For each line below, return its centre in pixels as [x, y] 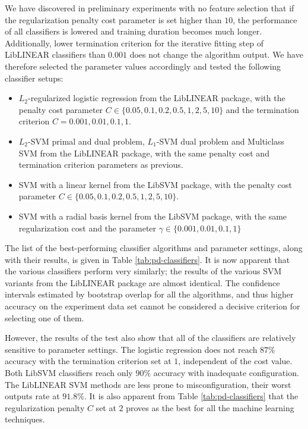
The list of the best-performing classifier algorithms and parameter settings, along [154, 248]
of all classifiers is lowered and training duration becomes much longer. [134, 31]
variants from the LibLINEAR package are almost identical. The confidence [142, 282]
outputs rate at [32, 396]
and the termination [262, 109]
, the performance [265, 19]
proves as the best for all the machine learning [210, 407]
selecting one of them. [45, 317]
